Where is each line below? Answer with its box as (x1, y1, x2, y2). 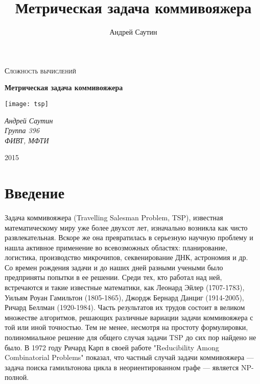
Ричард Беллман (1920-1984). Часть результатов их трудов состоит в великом (5, 302, 245, 313)
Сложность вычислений (5, 65, 76, 75)
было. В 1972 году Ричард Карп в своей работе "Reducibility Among (5, 342, 219, 352)
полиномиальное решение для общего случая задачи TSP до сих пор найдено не (5, 332, 256, 343)
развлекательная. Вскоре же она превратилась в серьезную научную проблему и (5, 232, 253, 243)
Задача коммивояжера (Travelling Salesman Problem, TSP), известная (5, 212, 223, 222)
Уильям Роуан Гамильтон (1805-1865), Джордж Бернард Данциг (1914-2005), (5, 292, 244, 302)
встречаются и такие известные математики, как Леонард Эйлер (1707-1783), (5, 282, 245, 293)
